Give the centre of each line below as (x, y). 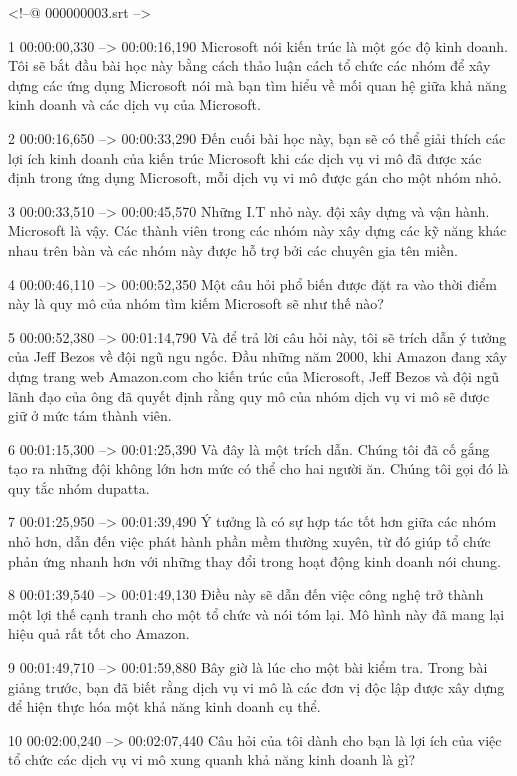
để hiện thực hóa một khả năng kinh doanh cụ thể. (164, 706)
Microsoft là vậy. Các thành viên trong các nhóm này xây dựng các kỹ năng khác (257, 230)
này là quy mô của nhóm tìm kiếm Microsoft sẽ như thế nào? (196, 303)
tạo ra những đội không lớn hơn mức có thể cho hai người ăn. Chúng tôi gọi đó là (258, 468)
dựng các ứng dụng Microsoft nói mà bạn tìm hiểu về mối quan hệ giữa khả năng (257, 84)
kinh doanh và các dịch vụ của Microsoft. (134, 104)
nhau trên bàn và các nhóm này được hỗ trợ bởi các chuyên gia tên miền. (233, 249)
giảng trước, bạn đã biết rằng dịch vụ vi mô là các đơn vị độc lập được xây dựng (256, 686)
